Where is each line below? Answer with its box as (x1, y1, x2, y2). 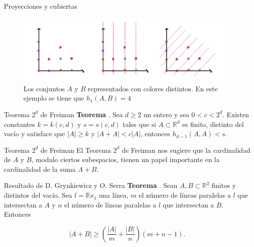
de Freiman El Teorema (40, 144, 111, 155)
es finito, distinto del (182, 119, 244, 129)
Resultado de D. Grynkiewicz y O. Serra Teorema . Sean (4, 180, 178, 190)
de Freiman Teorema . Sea (40, 109, 123, 119)
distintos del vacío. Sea (4, 190, 72, 200)
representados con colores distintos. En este (88, 83, 218, 93)
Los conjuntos (23, 83, 65, 93)
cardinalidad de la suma (4, 164, 76, 174)
